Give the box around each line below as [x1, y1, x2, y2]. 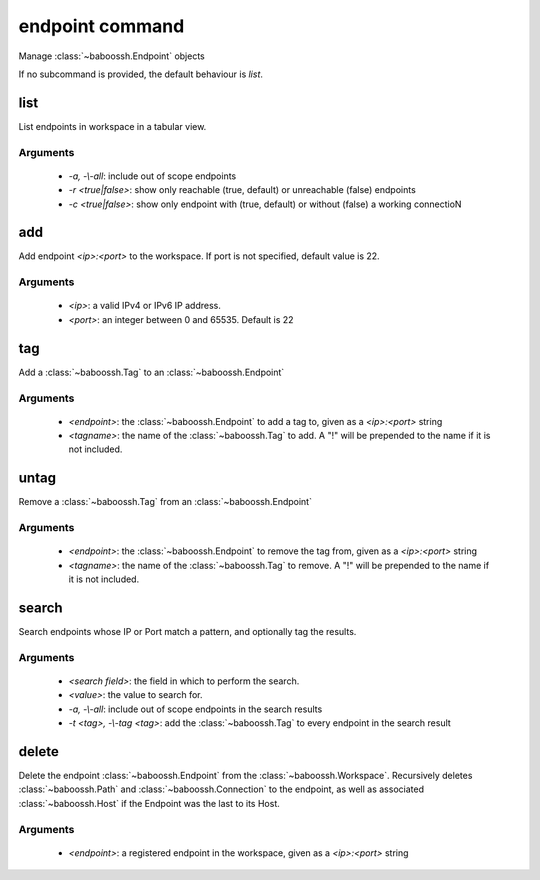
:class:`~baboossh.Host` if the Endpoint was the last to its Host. [18, 797, 280, 809]
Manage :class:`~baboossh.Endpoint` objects [18, 50, 205, 62]
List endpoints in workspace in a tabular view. [18, 120, 207, 132]
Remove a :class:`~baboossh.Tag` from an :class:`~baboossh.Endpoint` [18, 496, 312, 508]
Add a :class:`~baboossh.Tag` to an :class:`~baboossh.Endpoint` [18, 366, 285, 378]
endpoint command [18, 15, 185, 37]
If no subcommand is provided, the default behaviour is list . [18, 68, 264, 80]
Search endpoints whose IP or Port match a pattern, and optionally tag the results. [18, 626, 357, 638]
